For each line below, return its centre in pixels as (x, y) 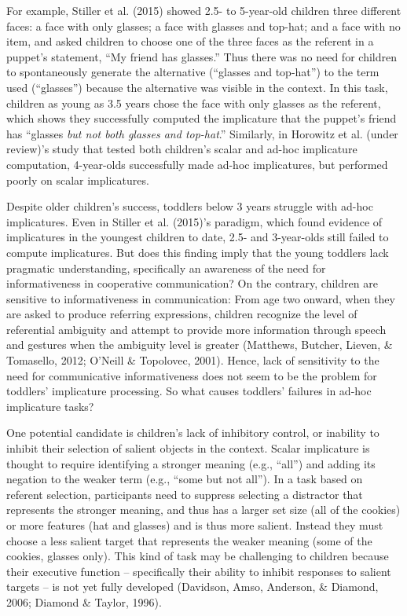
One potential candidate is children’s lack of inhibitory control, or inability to (193, 433)
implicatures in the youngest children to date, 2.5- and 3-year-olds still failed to (198, 237)
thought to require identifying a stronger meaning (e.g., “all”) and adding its (191, 463)
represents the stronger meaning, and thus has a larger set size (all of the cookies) (203, 510)
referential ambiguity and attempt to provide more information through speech (196, 329)
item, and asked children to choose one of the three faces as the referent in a (190, 41)
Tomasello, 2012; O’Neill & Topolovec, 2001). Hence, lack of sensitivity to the (193, 360)
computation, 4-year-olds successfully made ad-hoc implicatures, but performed (197, 164)
